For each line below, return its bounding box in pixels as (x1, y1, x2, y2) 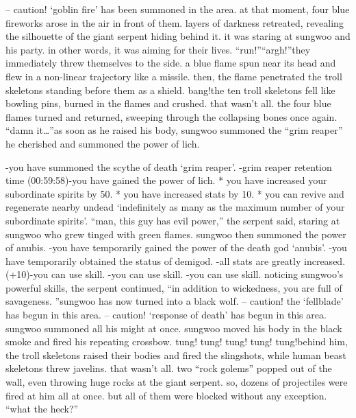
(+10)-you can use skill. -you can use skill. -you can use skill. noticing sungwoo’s (5, 267, 344, 281)
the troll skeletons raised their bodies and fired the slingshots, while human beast (5, 347, 346, 362)
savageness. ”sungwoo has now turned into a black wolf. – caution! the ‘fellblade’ (5, 294, 344, 308)
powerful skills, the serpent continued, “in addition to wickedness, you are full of (5, 280, 342, 294)
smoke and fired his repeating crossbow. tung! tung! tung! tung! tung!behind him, (5, 334, 348, 349)
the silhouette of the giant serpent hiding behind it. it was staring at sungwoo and (5, 29, 351, 43)
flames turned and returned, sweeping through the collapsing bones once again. (5, 109, 338, 124)
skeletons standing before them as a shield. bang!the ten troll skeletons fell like (5, 82, 335, 97)
